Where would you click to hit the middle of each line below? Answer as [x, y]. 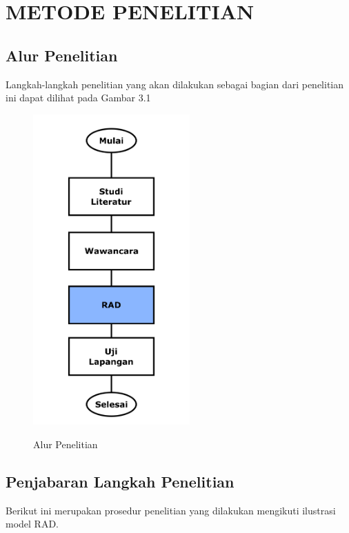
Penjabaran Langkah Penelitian [120, 481]
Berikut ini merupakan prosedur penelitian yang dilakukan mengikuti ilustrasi [171, 510]
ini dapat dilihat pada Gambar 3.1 [78, 98]
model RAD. [32, 524]
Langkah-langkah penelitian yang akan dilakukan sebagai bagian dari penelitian [175, 84]
